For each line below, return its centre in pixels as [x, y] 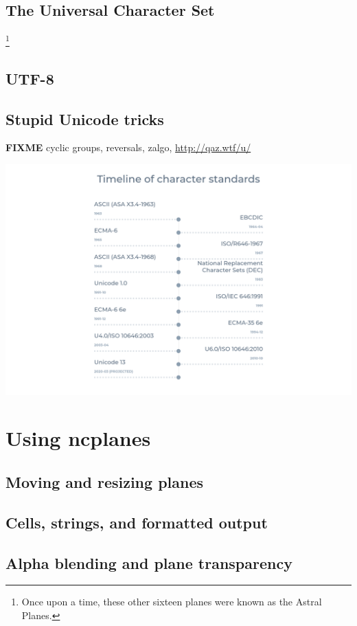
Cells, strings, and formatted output [137, 522]
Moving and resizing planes [105, 482]
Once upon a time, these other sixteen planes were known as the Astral [172, 602]
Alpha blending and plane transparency [149, 562]
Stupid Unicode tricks [85, 119]
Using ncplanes [78, 438]
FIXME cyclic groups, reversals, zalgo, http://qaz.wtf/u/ [128, 147]
